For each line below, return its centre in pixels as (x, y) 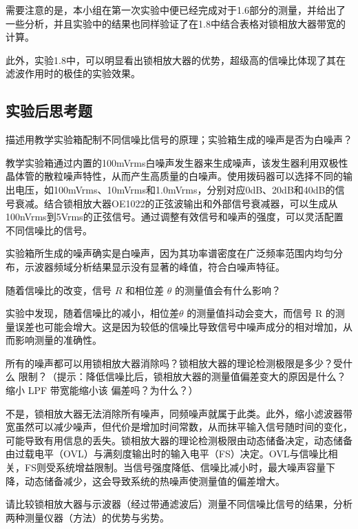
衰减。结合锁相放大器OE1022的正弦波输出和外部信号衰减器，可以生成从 (176, 203)
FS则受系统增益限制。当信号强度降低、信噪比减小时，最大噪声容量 (175, 467)
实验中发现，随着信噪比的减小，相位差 (92, 313)
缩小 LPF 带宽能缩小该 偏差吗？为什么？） (102, 390)
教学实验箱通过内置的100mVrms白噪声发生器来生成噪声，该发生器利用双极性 (177, 162)
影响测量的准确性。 (58, 340)
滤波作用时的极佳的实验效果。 (73, 73)
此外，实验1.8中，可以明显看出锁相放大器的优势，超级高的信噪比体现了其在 (176, 60)
